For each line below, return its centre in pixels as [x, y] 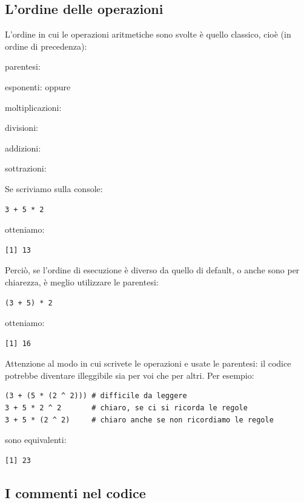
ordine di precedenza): [46, 46]
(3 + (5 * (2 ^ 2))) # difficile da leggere [96, 396]
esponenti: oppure [38, 86]
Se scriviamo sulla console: [54, 188]
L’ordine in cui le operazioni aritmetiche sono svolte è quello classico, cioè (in [148, 34]
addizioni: [23, 148]
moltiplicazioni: [33, 107]
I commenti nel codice [75, 492]
